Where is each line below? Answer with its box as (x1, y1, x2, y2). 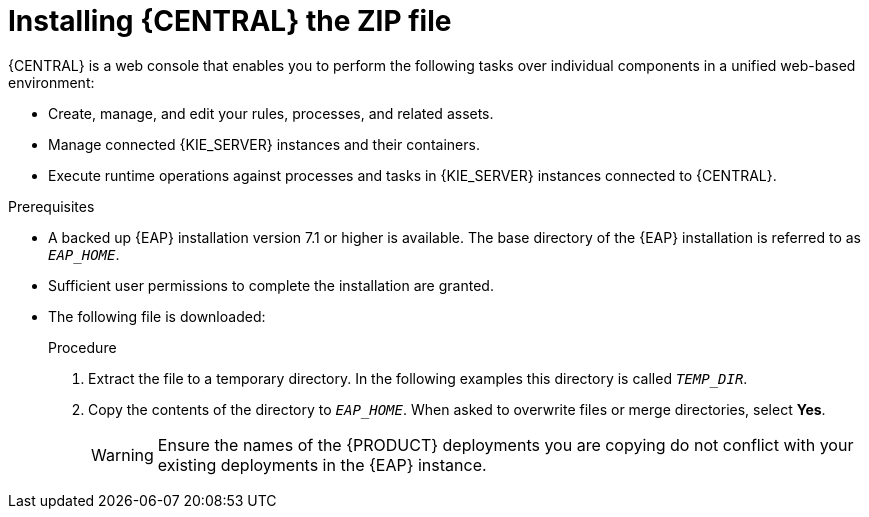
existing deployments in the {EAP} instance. (157, 454, 487, 475)
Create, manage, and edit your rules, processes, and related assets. (48, 104, 494, 122)
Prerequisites (8, 197, 95, 215)
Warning (91, 444, 154, 465)
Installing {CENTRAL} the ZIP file (8, 4, 452, 38)
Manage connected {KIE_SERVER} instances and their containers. (48, 135, 480, 153)
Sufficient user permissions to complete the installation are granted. (48, 276, 494, 294)
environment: (8, 73, 95, 91)
